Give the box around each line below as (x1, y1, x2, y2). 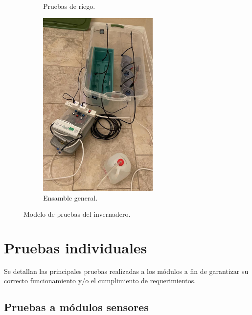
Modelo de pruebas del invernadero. (23, 209, 131, 219)
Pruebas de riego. (43, 1, 95, 11)
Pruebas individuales (4, 237, 147, 257)
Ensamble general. (43, 192, 98, 202)
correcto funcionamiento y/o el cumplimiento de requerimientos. (4, 275, 196, 286)
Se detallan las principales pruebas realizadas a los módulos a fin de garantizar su (4, 266, 249, 276)
